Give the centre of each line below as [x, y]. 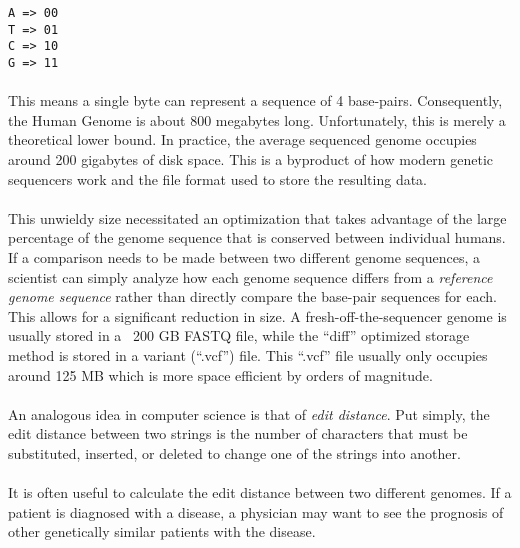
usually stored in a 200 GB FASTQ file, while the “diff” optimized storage [239, 335]
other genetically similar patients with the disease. [162, 531]
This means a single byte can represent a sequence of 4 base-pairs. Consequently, [255, 100]
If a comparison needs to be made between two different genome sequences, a [244, 256]
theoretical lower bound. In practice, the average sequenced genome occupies [242, 139]
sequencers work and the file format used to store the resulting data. [218, 178]
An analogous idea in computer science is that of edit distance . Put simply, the [249, 413]
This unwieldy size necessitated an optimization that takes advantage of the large [257, 217]
